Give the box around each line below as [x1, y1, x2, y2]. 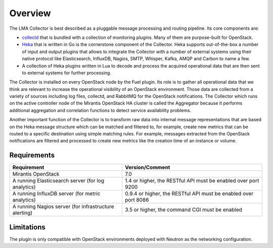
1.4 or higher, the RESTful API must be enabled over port [124, 177, 259, 184]
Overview [9, 8, 51, 19]
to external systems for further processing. [22, 70, 111, 76]
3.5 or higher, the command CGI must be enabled [124, 206, 243, 213]
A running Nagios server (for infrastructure [12, 203, 114, 210]
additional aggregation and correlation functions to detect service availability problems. [9, 107, 192, 113]
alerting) [12, 210, 33, 217]
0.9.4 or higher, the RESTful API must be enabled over [124, 190, 254, 197]
